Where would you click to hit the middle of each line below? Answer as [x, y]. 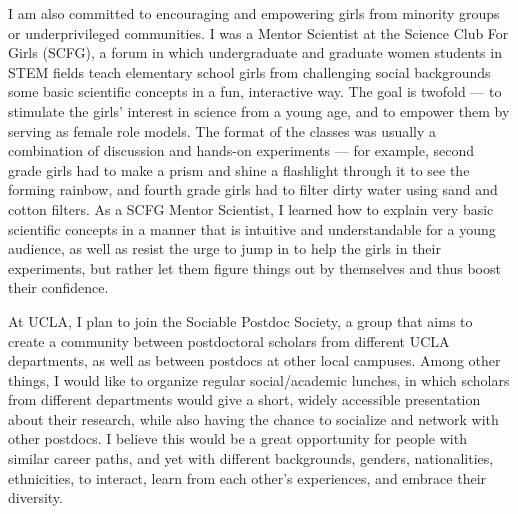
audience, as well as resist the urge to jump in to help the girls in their [224, 248]
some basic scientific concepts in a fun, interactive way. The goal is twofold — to [255, 91]
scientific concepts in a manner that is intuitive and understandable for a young [252, 228]
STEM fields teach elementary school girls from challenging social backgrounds [249, 71]
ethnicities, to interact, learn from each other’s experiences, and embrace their [247, 477]
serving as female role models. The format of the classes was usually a [222, 130]
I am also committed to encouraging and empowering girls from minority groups [254, 13]
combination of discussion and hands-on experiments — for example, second [241, 150]
